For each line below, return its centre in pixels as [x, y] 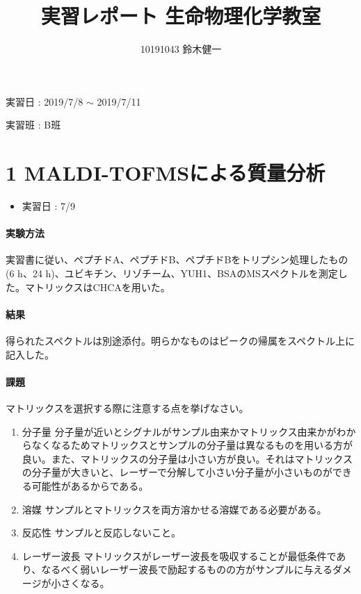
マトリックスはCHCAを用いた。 [97, 287]
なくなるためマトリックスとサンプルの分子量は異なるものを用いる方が [192, 445]
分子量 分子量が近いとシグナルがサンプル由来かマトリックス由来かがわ [184, 431]
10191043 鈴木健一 [181, 49]
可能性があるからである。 [90, 485]
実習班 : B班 [33, 125]
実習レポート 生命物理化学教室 [181, 16]
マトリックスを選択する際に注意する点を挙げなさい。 [127, 407]
